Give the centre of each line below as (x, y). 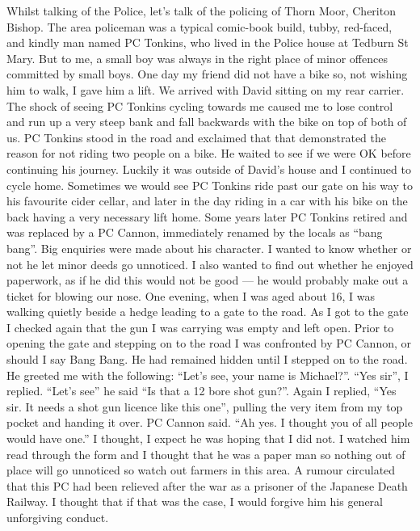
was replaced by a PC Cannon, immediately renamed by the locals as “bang (195, 232)
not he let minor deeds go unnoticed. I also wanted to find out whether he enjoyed (210, 264)
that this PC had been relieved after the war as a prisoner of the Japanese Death (207, 485)
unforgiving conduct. (58, 517)
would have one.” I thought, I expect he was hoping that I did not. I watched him (208, 438)
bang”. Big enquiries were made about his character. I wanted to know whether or (209, 248)
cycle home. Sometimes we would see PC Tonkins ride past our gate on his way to (210, 185)
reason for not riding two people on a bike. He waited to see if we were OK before (209, 153)
